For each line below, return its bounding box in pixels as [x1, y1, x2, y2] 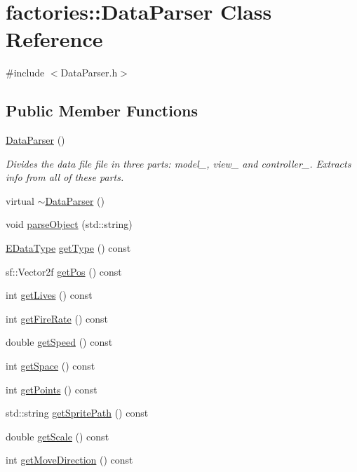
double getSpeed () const [6, 335, 113, 349]
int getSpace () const [6, 358, 95, 373]
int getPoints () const [6, 382, 97, 396]
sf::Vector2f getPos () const [6, 264, 122, 278]
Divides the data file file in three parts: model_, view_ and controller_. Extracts [6, 156, 351, 170]
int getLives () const [6, 288, 93, 302]
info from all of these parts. [6, 170, 124, 184]
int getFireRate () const [6, 311, 108, 325]
